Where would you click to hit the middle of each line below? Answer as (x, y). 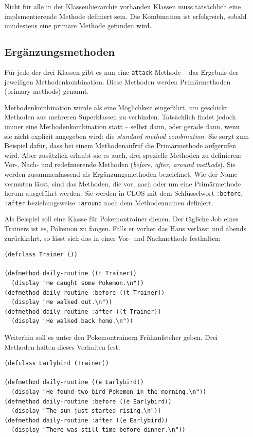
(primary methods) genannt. (47, 91)
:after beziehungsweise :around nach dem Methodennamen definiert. (109, 202)
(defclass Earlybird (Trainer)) (57, 363)
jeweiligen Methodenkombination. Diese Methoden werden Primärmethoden (117, 81)
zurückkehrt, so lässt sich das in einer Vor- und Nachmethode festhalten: (113, 238)
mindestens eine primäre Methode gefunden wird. (78, 25)
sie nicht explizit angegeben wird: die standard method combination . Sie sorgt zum (127, 136)
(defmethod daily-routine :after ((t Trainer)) (83, 311)
